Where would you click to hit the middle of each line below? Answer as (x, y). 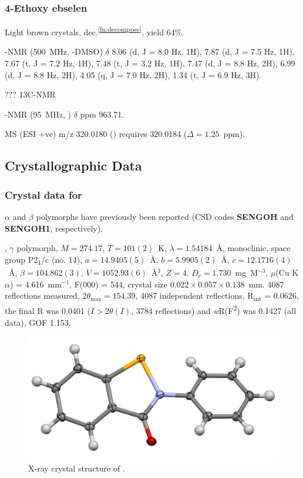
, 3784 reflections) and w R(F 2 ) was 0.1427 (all (214, 310)
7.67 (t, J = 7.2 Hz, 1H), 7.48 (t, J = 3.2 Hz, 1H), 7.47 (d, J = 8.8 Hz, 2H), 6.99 (150, 63)
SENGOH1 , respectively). (54, 228)
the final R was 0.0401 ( (48, 310)
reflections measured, (42, 295)
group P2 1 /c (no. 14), (44, 260)
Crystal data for (43, 194)
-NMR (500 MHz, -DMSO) (54, 51)
